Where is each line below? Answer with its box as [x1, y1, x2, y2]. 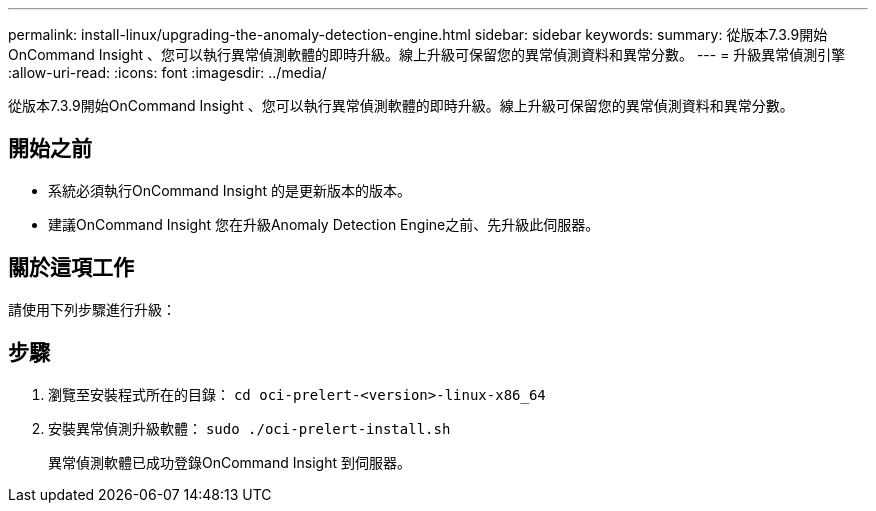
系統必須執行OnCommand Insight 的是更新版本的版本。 [48, 181, 411, 199]
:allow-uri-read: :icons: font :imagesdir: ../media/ [8, 64, 327, 81]
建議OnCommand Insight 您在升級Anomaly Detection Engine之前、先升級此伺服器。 [48, 215, 600, 233]
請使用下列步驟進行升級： [8, 300, 176, 318]
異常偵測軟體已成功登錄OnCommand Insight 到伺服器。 [48, 453, 411, 471]
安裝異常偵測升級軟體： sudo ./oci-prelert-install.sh [48, 419, 451, 437]
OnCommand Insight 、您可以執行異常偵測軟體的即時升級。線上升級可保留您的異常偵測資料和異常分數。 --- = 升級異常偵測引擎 [8, 46, 846, 63]
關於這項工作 [8, 255, 134, 281]
